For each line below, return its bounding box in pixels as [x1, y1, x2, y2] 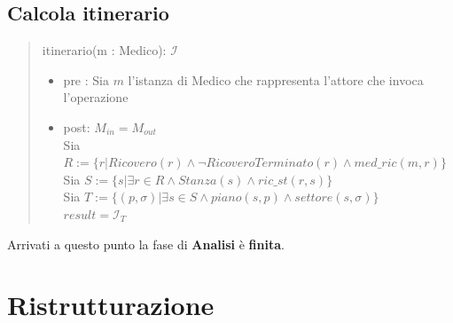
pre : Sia [63, 70, 109, 89]
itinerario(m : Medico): [42, 41, 167, 59]
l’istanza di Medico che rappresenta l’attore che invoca [128, 70, 424, 89]
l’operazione [63, 88, 129, 106]
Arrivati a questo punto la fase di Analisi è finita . [7, 234, 285, 253]
